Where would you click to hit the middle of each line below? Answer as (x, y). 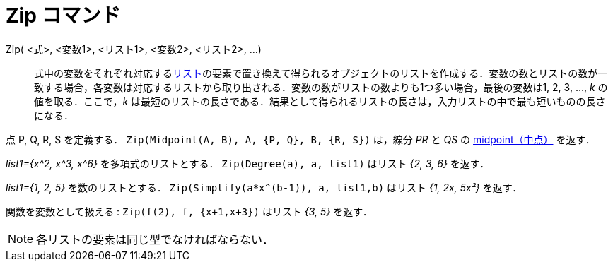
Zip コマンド (63, 16)
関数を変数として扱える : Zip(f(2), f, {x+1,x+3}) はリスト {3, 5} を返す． (189, 211)
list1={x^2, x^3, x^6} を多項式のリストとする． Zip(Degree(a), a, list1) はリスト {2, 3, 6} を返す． (248, 163)
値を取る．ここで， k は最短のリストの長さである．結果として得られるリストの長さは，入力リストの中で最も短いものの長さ (320, 101)
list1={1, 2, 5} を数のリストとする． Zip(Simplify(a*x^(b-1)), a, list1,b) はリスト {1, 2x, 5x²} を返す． (264, 187)
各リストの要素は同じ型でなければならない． (155, 239)
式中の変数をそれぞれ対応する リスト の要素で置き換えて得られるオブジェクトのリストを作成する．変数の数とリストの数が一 (321, 73)
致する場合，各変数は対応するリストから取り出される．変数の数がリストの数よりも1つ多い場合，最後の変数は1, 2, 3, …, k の (321, 87)
